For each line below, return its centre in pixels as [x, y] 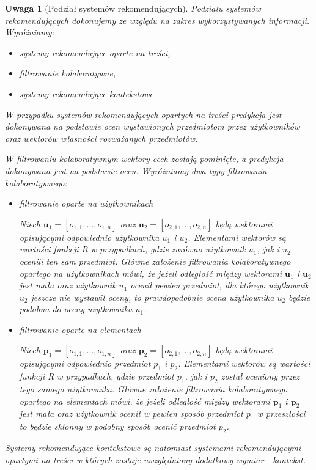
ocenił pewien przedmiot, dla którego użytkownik [220, 285]
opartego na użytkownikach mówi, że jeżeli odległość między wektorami [151, 273]
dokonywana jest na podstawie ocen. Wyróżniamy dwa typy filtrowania [136, 170]
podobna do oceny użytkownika [76, 309]
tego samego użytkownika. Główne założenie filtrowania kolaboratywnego [153, 389]
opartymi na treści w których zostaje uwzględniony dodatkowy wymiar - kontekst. [156, 459]
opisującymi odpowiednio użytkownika [89, 237]
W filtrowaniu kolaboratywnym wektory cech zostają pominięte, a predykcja [144, 159]
